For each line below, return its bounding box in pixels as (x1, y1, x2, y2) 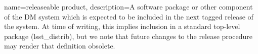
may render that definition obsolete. (4, 40, 115, 51)
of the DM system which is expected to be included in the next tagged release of (4, 11, 253, 21)
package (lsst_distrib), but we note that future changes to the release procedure (4, 30, 252, 41)
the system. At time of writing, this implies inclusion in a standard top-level (4, 21, 240, 31)
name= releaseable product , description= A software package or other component (4, 1, 253, 11)
